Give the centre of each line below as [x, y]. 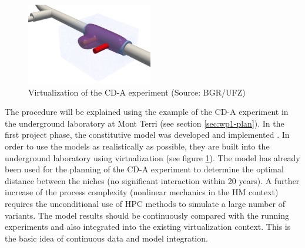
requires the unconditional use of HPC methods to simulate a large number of [145, 204]
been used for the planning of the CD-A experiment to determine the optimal [144, 169]
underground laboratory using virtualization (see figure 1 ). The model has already [152, 157]
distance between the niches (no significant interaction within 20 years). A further [152, 180]
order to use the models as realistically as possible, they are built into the [137, 146]
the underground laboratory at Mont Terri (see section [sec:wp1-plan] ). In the [145, 123]
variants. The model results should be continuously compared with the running [147, 215]
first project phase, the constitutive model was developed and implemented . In [147, 135]
